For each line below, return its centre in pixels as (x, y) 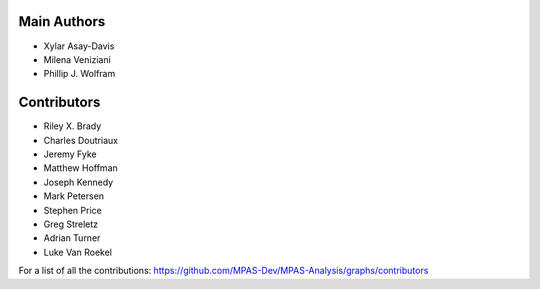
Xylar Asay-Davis (79, 46)
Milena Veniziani (77, 59)
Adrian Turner (72, 238)
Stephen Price (72, 210)
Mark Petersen (74, 196)
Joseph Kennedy (78, 182)
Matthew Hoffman (81, 168)
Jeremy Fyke (70, 154)
